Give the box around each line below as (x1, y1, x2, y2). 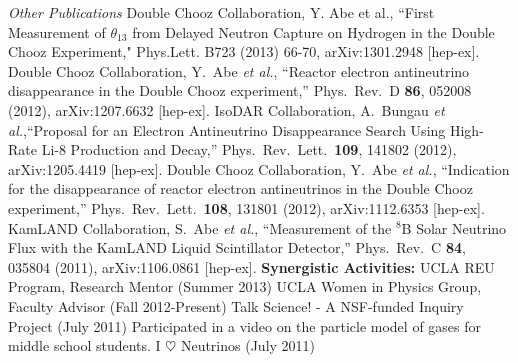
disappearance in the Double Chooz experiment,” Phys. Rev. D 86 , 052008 (8, 80, 472, 101)
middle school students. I (8, 335, 161, 356)
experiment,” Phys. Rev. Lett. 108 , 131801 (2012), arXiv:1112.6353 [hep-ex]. (8, 197, 485, 218)
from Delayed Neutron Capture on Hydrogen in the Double (132, 21, 495, 42)
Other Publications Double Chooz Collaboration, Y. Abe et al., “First (8, 2, 435, 22)
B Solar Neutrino (401, 217, 507, 238)
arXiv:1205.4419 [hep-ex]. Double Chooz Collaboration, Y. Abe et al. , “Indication (8, 158, 510, 179)
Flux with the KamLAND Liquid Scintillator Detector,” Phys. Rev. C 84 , (8, 237, 466, 258)
